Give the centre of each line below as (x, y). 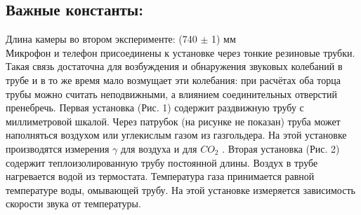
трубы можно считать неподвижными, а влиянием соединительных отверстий (171, 93)
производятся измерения (58, 148)
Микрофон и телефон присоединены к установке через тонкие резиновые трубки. (180, 52)
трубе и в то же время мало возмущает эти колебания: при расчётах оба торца (173, 79)
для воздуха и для (159, 148)
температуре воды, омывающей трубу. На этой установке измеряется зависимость (180, 189)
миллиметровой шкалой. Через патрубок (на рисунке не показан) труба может (173, 121)
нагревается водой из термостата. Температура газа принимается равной (160, 176)
